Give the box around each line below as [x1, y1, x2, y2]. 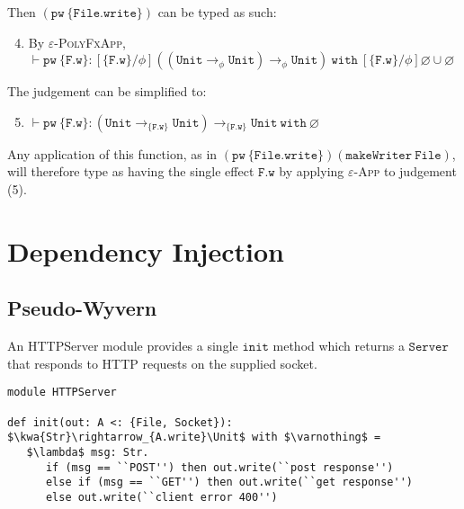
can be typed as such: [157, 3, 277, 21]
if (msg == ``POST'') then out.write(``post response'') [45, 460, 394, 474]
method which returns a [272, 336, 405, 355]
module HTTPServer [7, 386, 117, 399]
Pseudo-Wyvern [7, 294, 157, 322]
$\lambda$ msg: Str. [26, 445, 149, 459]
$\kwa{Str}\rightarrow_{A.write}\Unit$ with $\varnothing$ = [7, 431, 381, 444]
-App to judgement [353, 162, 457, 181]
